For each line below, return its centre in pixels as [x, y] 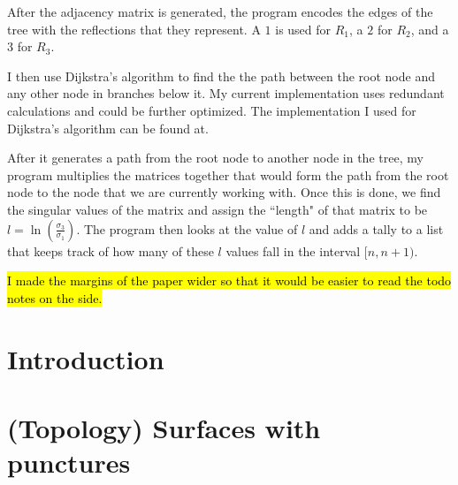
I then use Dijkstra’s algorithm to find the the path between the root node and [221, 76]
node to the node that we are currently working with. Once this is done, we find [224, 192]
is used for [303, 29]
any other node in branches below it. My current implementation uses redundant [226, 93]
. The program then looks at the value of [187, 228]
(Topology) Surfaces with [164, 427]
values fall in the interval [293, 250]
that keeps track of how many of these [111, 250]
